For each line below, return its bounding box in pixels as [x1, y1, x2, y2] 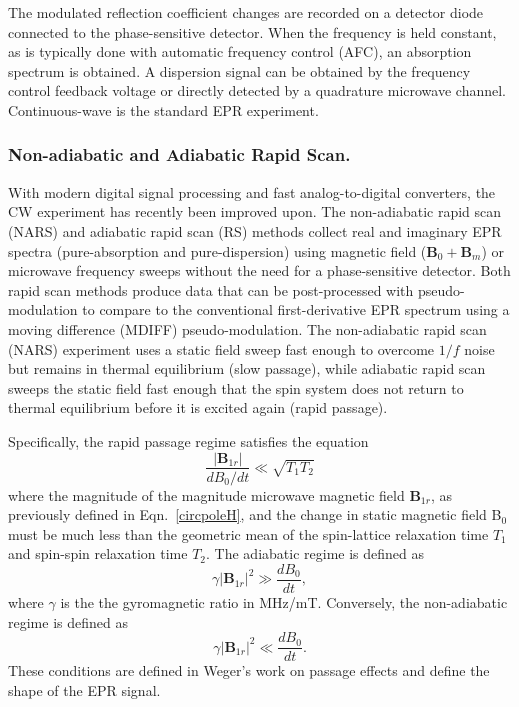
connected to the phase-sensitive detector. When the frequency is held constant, [8, 21, 497, 42]
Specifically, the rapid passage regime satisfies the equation [8, 430, 369, 451]
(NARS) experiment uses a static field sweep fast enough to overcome [8, 338, 435, 359]
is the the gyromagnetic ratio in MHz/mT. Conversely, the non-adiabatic [60, 592, 508, 612]
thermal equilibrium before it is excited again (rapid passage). [8, 397, 388, 418]
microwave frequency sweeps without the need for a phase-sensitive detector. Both [8, 260, 511, 281]
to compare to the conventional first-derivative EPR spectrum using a [82, 299, 510, 320]
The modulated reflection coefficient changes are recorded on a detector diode [8, 2, 484, 22]
